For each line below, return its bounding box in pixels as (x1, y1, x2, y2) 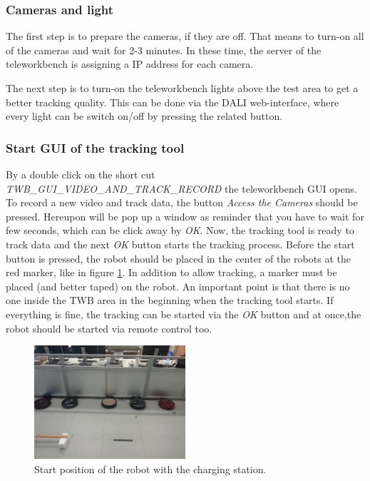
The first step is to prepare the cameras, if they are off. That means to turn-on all (6, 29, 364, 44)
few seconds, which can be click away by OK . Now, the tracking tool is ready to (6, 223, 354, 238)
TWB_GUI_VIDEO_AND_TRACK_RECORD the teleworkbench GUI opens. (6, 181, 357, 196)
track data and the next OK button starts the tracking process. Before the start (6, 236, 355, 251)
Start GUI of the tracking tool (6, 138, 185, 156)
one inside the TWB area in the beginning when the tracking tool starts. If (6, 293, 334, 308)
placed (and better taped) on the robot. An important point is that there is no (6, 278, 350, 293)
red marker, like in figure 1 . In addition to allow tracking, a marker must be (6, 265, 337, 280)
